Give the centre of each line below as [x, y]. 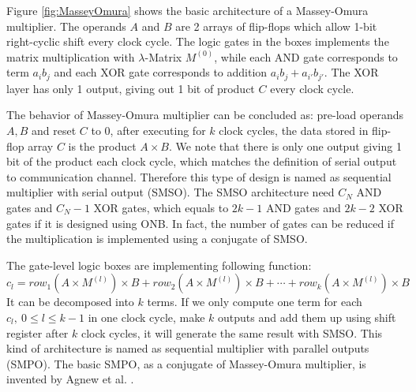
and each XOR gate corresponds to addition [161, 72]
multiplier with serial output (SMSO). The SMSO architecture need [171, 192]
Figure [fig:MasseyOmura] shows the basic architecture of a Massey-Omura [187, 10]
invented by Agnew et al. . [70, 379]
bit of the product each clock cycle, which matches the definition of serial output [202, 161]
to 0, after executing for [148, 131]
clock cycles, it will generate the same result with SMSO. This [232, 332]
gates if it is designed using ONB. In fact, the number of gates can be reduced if [201, 223]
